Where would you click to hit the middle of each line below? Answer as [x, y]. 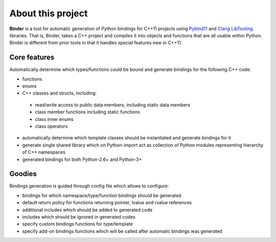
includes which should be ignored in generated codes [79, 217]
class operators [51, 126]
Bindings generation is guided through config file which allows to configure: [89, 186]
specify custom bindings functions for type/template [77, 224]
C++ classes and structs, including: [60, 93]
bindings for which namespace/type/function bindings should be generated [102, 195]
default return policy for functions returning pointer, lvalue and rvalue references [107, 203]
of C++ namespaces [44, 152]
